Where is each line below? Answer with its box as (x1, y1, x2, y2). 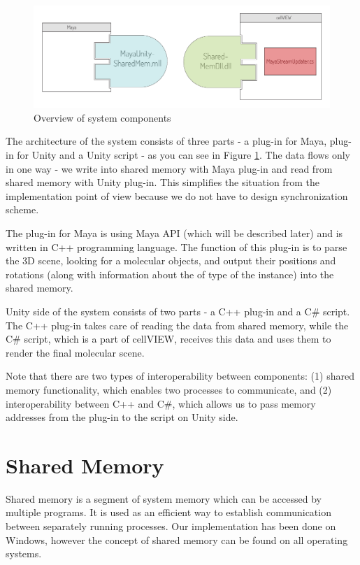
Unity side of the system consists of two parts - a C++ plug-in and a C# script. (6, 303, 350, 318)
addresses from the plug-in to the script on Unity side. (6, 410, 238, 424)
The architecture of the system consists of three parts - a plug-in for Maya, (6, 134, 327, 148)
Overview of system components (34, 110, 171, 124)
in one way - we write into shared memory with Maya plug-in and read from (6, 161, 333, 176)
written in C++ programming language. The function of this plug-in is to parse (6, 239, 347, 254)
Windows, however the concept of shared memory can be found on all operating (6, 532, 348, 547)
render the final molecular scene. (6, 345, 145, 359)
